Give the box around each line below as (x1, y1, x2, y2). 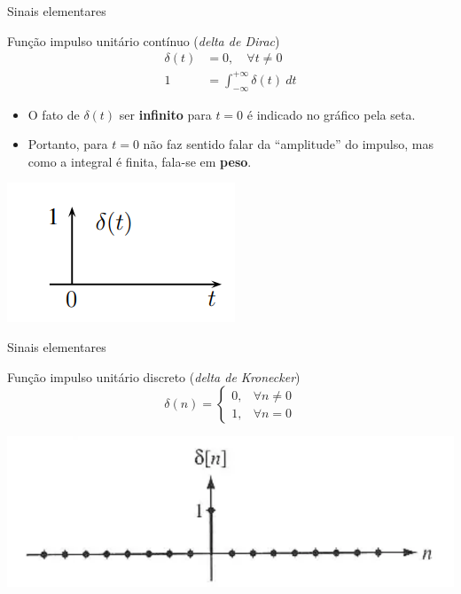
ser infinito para (119, 105, 212, 123)
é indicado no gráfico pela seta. (246, 105, 416, 123)
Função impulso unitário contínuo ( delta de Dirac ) (7, 31, 280, 50)
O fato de (27, 105, 80, 123)
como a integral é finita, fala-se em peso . (27, 152, 252, 170)
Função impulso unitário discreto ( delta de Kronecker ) (7, 367, 301, 386)
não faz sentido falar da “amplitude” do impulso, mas (143, 135, 434, 153)
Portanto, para (27, 135, 108, 153)
